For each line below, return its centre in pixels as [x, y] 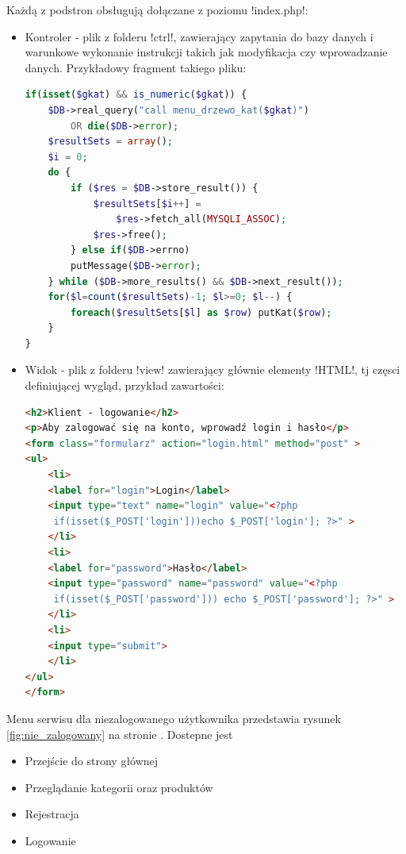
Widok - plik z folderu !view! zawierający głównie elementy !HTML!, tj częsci [213, 369]
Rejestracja [52, 814]
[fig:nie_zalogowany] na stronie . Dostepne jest [120, 734]
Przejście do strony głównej [92, 761]
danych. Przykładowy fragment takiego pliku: [136, 67]
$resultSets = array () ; [110, 142]
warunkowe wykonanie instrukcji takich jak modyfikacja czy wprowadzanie [206, 52]
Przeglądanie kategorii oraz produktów [119, 787]
